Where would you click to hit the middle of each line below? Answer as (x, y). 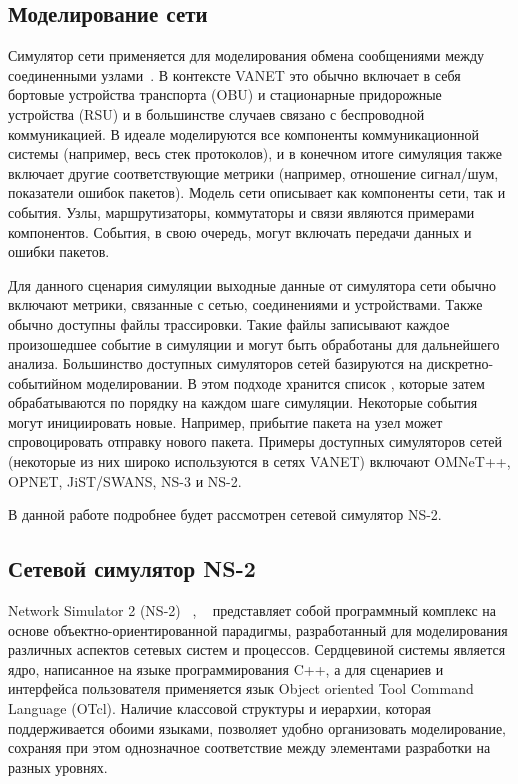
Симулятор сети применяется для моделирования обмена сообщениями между (246, 55)
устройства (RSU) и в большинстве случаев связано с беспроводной (216, 113)
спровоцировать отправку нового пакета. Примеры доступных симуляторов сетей (255, 441)
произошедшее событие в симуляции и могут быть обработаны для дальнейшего (254, 343)
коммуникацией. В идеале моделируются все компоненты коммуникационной (243, 133)
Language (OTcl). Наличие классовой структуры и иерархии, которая (220, 708)
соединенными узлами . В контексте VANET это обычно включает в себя (234, 74)
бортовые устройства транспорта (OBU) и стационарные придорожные (225, 94)
